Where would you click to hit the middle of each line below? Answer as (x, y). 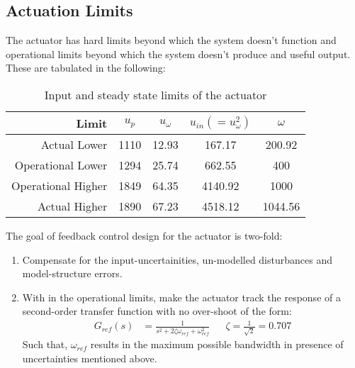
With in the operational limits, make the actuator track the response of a (181, 297)
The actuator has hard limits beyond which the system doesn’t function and (171, 40)
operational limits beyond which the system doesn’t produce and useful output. (178, 54)
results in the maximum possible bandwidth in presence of (217, 344)
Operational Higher (60, 185)
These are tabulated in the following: (86, 68)
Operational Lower (61, 165)
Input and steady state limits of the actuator (156, 94)
